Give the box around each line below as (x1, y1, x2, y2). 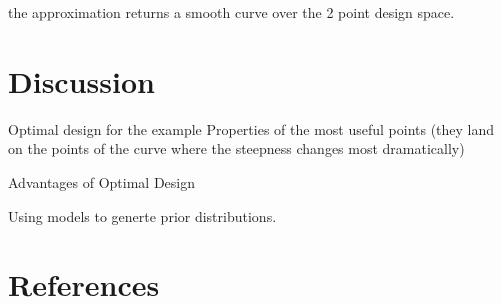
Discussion (8, 60, 155, 101)
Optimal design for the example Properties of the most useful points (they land (8, 118, 495, 139)
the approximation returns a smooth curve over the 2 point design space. (8, 2, 455, 22)
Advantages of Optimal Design (8, 171, 196, 192)
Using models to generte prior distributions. (8, 205, 277, 226)
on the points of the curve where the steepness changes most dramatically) (8, 138, 465, 159)
